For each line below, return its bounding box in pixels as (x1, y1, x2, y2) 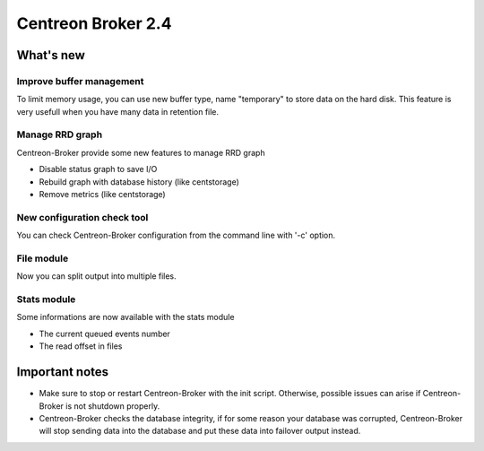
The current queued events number (39, 328, 170, 339)
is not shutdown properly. (65, 400, 160, 412)
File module (16, 252, 69, 265)
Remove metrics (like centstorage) (39, 189, 166, 200)
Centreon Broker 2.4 (16, 13, 172, 33)
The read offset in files (39, 341, 123, 351)
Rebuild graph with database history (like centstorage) (39, 176, 239, 187)
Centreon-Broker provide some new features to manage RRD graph (16, 147, 265, 158)
